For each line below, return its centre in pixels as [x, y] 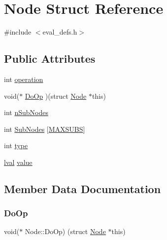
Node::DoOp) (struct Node [65, 231]
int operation [24, 79]
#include [18, 32]
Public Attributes [50, 59]
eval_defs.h [60, 32]
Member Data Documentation [83, 188]
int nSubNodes [26, 112]
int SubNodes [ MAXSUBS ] [45, 129]
